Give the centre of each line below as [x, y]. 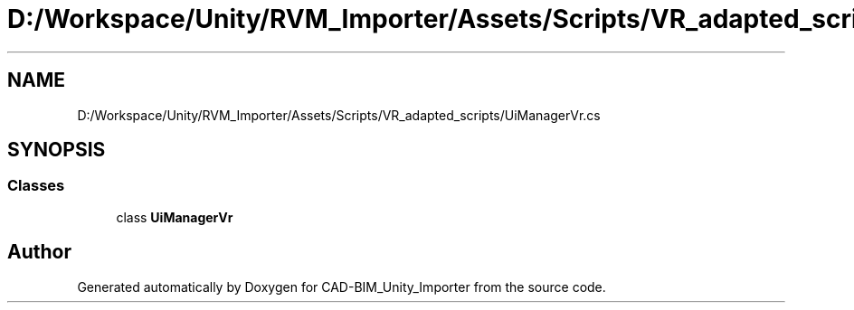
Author [39, 252]
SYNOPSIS [57, 150]
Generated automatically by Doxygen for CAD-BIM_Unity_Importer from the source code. [342, 287]
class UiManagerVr [175, 217]
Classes [36, 186]
